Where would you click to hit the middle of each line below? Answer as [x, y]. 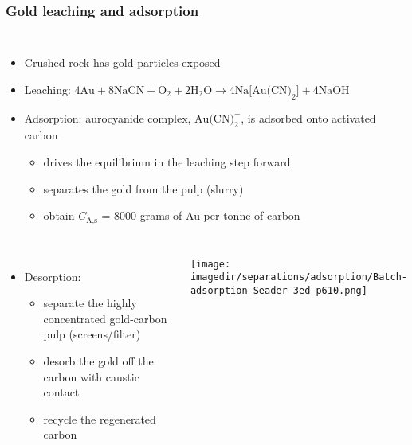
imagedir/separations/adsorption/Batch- [298, 277]
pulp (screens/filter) [92, 334]
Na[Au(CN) [263, 90]
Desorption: [53, 276]
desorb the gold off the [98, 361]
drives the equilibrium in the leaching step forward [167, 162]
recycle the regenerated [100, 418]
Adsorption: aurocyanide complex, [108, 117]
